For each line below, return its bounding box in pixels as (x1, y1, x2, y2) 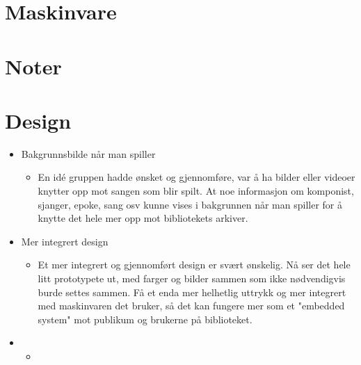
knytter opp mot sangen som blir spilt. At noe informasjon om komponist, (38, 184, 354, 198)
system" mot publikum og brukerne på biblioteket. (38, 311, 252, 326)
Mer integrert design (21, 234, 109, 248)
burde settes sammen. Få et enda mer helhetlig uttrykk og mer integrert (38, 284, 346, 299)
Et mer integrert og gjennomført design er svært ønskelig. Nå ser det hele (38, 257, 351, 272)
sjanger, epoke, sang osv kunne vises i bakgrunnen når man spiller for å (38, 197, 342, 211)
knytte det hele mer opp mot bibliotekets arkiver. (38, 211, 248, 225)
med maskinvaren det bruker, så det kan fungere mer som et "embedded (38, 298, 345, 313)
